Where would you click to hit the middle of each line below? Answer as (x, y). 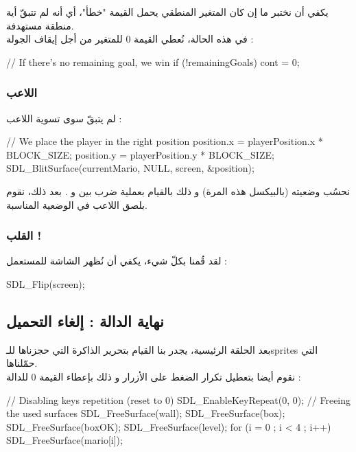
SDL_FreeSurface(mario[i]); (64, 440)
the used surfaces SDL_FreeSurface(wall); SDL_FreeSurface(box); (146, 413)
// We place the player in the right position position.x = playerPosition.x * (165, 141)
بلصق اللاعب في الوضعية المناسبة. (77, 204)
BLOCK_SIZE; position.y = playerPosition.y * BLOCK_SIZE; (140, 154)
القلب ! (24, 235)
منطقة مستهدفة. (40, 25)
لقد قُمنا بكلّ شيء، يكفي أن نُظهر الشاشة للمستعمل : (117, 261)
